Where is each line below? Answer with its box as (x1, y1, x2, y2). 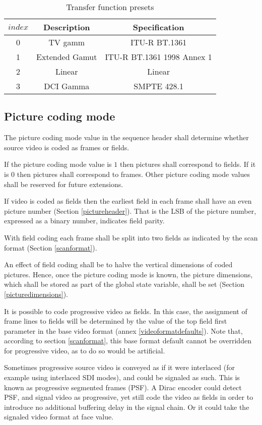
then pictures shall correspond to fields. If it (119, 159, 256, 169)
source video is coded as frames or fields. (4, 142, 129, 152)
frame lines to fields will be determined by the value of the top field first (4, 316, 227, 326)
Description (43, 21, 90, 33)
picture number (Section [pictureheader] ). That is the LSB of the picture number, (4, 205, 256, 216)
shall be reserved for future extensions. (4, 178, 123, 189)
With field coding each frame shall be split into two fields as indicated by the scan (4, 232, 258, 242)
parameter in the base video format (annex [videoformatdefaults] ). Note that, (4, 325, 243, 336)
